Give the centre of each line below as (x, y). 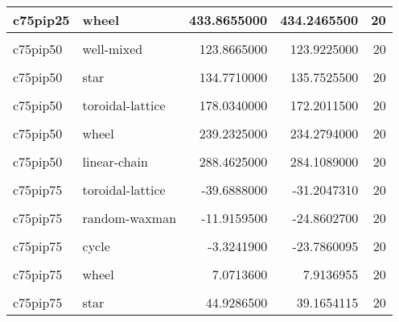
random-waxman (130, 218)
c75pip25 (41, 20)
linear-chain (115, 161)
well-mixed (113, 49)
